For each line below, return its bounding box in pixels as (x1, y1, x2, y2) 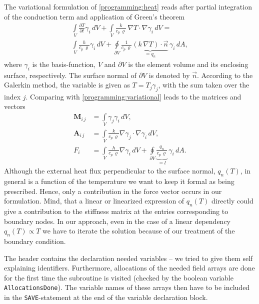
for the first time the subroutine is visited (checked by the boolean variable (4, 272, 233, 282)
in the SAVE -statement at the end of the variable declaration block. (4, 292, 208, 302)
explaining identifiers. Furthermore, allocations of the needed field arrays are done (4, 262, 255, 273)
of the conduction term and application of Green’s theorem (4, 11, 185, 21)
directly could (211, 195, 253, 206)
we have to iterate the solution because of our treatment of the (42, 225, 235, 236)
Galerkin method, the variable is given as (4, 79, 130, 90)
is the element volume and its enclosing (128, 58, 248, 69)
